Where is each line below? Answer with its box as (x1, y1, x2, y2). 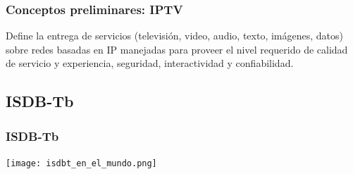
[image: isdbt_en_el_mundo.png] (6, 159, 157, 168)
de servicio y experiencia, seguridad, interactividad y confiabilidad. (6, 56, 294, 70)
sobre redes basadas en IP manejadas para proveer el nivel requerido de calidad (6, 42, 348, 56)
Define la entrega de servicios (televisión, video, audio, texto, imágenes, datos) (6, 28, 343, 43)
